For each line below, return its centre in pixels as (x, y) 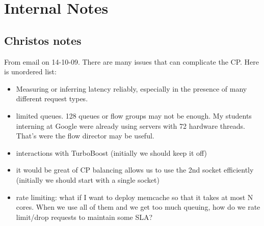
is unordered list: (30, 72)
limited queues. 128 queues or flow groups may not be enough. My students (134, 115)
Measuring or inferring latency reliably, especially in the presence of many (131, 88)
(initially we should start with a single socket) (88, 179)
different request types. (52, 98)
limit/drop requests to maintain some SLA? (84, 217)
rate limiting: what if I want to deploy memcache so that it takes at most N (135, 197)
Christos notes (43, 40)
